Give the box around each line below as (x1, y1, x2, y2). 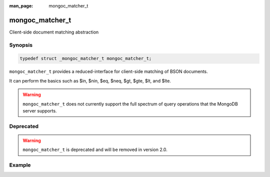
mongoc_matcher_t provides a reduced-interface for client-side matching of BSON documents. (9, 68, 208, 74)
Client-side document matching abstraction (9, 29, 99, 35)
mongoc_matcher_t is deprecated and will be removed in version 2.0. (22, 146, 167, 152)
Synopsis (9, 41, 32, 48)
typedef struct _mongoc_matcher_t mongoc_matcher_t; (19, 55, 152, 61)
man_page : (9, 3, 33, 8)
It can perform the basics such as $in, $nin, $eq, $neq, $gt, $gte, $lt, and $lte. (9, 77, 171, 83)
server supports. (22, 108, 57, 113)
